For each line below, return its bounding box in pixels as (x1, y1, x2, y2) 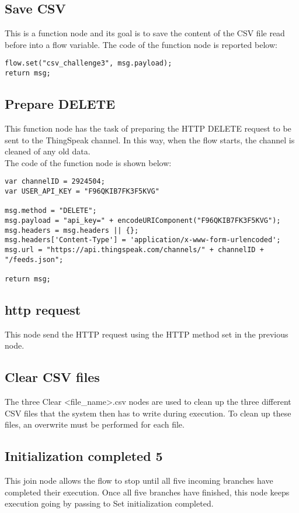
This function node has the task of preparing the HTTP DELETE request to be (5, 122, 291, 134)
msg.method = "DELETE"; (5, 206, 97, 215)
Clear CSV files (5, 368, 100, 386)
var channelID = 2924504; (5, 177, 105, 186)
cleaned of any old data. (5, 145, 91, 157)
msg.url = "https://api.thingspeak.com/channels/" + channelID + (5, 245, 264, 254)
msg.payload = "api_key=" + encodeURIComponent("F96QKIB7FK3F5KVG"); (5, 216, 281, 225)
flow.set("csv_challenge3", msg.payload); (5, 59, 172, 68)
